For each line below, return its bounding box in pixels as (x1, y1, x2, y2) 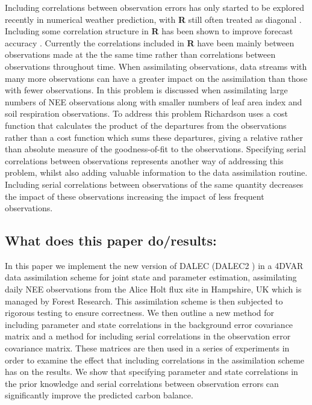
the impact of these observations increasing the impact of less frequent (5, 190, 264, 202)
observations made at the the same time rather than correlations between (5, 48, 276, 61)
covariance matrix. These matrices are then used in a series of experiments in (5, 342, 290, 354)
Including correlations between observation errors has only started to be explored (5, 1, 304, 13)
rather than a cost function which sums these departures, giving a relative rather (5, 131, 303, 143)
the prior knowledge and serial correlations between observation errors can (5, 377, 279, 389)
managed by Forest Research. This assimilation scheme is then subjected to (5, 294, 283, 307)
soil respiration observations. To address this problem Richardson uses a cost (5, 107, 288, 120)
